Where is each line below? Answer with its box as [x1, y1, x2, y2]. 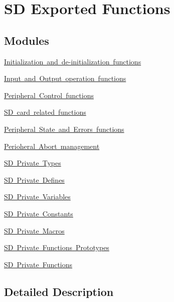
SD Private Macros [4, 225, 65, 236]
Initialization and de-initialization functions [4, 56, 141, 66]
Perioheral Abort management [4, 140, 100, 151]
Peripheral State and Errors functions [4, 123, 124, 134]
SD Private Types [4, 158, 61, 168]
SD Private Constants [4, 208, 73, 218]
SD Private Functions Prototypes [4, 242, 109, 253]
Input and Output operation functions [4, 73, 126, 84]
